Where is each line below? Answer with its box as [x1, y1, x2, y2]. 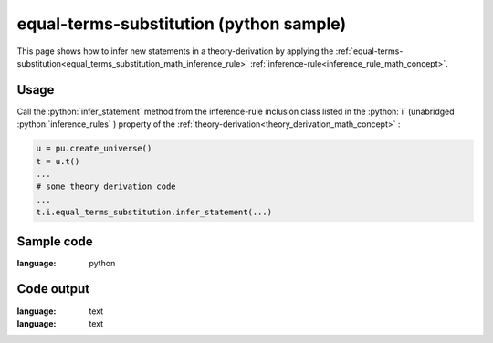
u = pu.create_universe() [36, 143, 152, 154]
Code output [16, 281, 90, 296]
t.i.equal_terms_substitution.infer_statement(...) [36, 207, 273, 218]
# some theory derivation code [36, 182, 177, 192]
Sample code [16, 234, 93, 249]
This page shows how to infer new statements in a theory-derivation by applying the [16, 46, 334, 57]
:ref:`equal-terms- [335, 46, 404, 57]
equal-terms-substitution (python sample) [16, 14, 347, 34]
